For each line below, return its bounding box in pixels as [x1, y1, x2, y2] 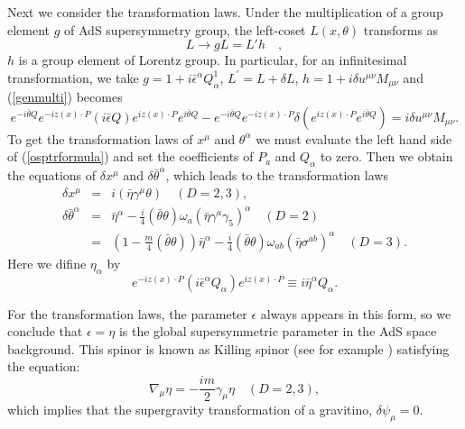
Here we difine [7, 253, 87, 272]
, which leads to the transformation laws [165, 166, 388, 185]
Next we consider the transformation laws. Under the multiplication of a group [7, 3, 443, 21]
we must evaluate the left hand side [256, 129, 452, 148]
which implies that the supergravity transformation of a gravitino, [7, 400, 373, 419]
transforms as [363, 20, 439, 39]
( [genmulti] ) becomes [7, 87, 123, 106]
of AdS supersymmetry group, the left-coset [64, 20, 306, 39]
